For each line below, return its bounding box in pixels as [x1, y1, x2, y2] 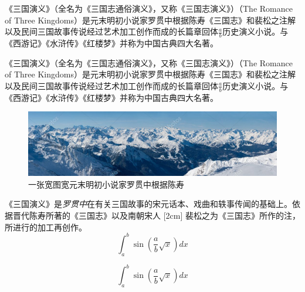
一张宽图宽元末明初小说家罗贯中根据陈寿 [28, 178, 184, 190]
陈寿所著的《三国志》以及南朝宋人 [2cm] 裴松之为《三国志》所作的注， [29, 209, 300, 222]
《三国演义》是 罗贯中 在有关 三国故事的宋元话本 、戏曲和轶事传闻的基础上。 [5, 198, 292, 210]
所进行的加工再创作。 [5, 220, 87, 233]
